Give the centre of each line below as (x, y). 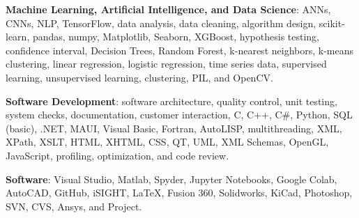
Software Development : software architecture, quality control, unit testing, (171, 101)
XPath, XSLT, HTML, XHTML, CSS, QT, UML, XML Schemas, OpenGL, (167, 142)
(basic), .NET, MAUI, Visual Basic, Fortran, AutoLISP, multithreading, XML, (174, 128)
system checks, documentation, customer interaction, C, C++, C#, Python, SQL (179, 115)
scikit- (332, 23)
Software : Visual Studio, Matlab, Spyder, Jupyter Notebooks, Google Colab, (171, 179)
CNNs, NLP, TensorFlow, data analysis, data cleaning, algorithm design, (161, 23)
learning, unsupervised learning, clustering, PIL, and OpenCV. (139, 77)
